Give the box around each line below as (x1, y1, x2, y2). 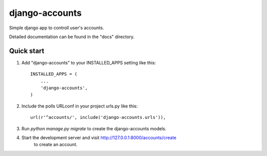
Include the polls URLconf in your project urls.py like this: (21, 103, 138, 109)
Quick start (9, 47, 44, 55)
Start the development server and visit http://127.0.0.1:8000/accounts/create (21, 134, 177, 141)
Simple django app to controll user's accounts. (9, 25, 104, 31)
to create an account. (34, 142, 78, 148)
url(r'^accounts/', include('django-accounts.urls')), (30, 114, 166, 120)
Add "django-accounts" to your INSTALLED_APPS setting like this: (21, 59, 156, 65)
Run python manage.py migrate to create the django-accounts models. (21, 125, 167, 131)
